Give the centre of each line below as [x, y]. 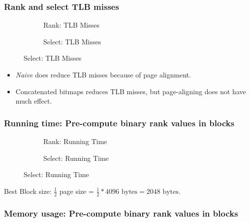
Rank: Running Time [75, 141]
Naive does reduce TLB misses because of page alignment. [103, 74]
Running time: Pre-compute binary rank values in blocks [119, 123]
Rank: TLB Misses [71, 25]
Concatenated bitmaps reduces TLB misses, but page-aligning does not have [131, 91]
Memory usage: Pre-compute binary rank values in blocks [121, 213]
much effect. [34, 101]
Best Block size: [28, 191]
